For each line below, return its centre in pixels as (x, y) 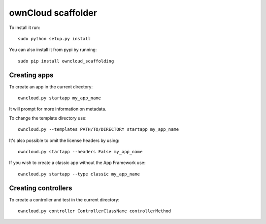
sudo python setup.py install (54, 39)
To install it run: (25, 28)
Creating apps (31, 75)
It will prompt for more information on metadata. (58, 109)
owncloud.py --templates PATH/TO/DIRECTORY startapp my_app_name (99, 129)
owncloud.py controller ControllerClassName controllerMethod (95, 211)
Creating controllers (41, 188)
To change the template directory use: (48, 118)
